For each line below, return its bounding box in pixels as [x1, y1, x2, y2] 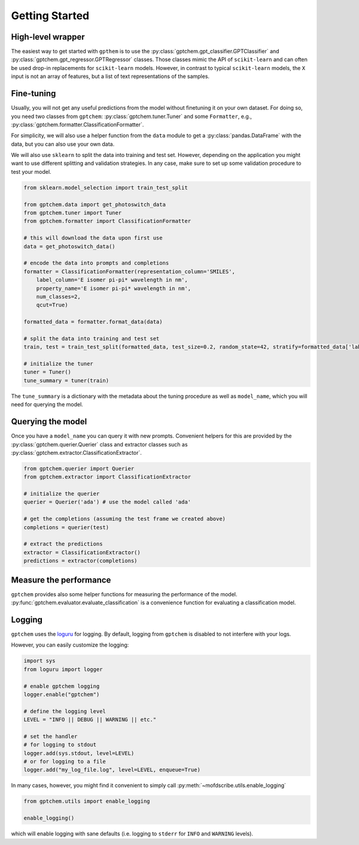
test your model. [11, 168, 51, 175]
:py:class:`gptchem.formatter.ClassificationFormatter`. [11, 120, 144, 128]
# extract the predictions [23, 541, 103, 548]
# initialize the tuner [23, 360, 94, 367]
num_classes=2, [36, 293, 81, 300]
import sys [23, 657, 56, 665]
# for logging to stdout [23, 741, 97, 749]
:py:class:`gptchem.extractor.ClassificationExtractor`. [11, 449, 142, 456]
